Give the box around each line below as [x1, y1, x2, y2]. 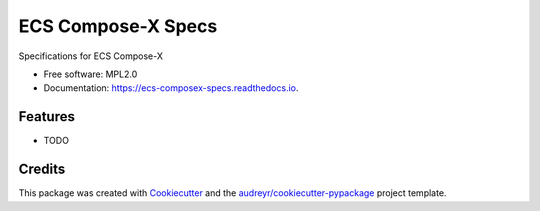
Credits [18, 161, 66, 178]
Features [18, 108, 75, 125]
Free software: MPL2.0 [43, 68, 138, 80]
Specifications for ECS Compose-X [18, 50, 164, 62]
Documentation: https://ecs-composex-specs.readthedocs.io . [43, 82, 299, 94]
